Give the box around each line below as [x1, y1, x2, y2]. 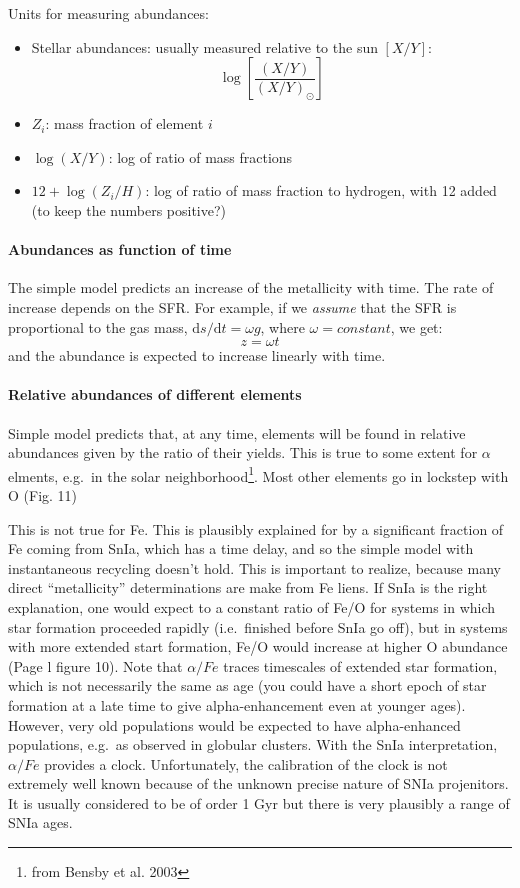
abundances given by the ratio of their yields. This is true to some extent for [8, 442, 478, 463]
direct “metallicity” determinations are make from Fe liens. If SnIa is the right [8, 577, 488, 598]
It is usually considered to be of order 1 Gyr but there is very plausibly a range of [8, 792, 510, 813]
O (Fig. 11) [8, 484, 78, 505]
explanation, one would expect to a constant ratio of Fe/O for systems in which [8, 596, 496, 617]
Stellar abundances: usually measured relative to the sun [31, 36, 378, 57]
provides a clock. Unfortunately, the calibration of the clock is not [44, 753, 448, 774]
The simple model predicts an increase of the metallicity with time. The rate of [8, 277, 494, 298]
